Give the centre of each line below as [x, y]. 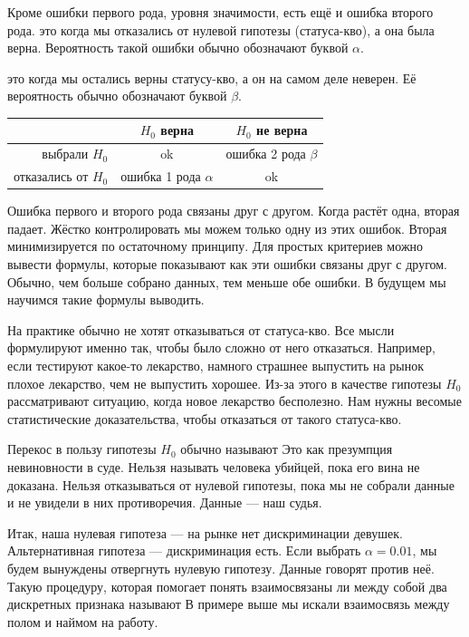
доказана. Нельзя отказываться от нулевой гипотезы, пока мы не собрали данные [231, 484]
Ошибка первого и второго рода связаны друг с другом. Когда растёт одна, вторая [234, 211]
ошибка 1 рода [161, 176]
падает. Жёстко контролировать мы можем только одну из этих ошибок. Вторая [227, 228]
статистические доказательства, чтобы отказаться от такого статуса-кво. [205, 418]
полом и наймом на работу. [83, 621]
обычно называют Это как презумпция [287, 449]
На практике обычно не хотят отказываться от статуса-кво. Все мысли [201, 329]
